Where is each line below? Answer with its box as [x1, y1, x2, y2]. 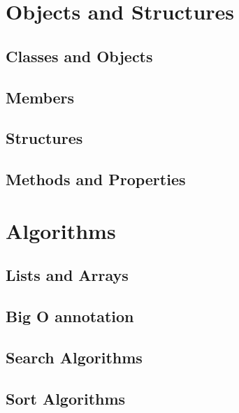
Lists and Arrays [6, 264, 129, 286]
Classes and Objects [6, 45, 153, 66]
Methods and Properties [6, 168, 186, 190]
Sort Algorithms [6, 387, 126, 409]
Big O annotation [6, 305, 134, 327]
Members [6, 86, 75, 108]
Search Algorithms [6, 346, 143, 368]
